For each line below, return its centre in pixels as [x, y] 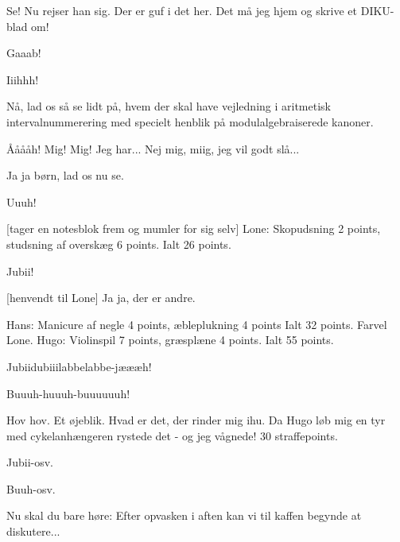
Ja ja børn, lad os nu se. [65, 175]
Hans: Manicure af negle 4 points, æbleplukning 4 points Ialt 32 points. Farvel [197, 324]
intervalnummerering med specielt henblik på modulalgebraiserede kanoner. [190, 121]
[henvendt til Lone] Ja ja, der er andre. [101, 298]
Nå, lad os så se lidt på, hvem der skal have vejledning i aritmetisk [169, 106]
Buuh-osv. [31, 488]
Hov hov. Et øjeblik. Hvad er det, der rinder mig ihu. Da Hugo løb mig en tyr [196, 420]
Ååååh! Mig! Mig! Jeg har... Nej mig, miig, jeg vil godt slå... [153, 148]
